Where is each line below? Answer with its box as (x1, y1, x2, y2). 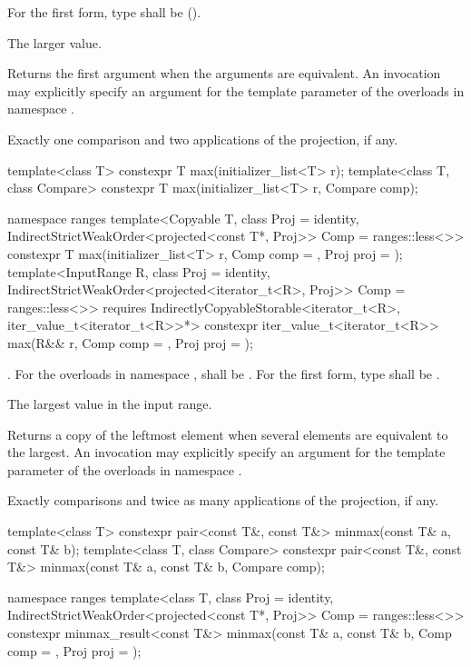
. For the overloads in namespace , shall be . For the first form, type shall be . (7, 363, 440, 383)
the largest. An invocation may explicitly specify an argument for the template (7, 443, 446, 462)
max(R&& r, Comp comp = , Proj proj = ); (7, 333, 253, 352)
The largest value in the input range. (7, 394, 212, 413)
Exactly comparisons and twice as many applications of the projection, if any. (7, 491, 439, 510)
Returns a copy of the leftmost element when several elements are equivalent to (7, 424, 448, 443)
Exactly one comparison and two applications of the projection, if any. (7, 129, 398, 148)
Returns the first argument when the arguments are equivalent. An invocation (7, 64, 441, 83)
